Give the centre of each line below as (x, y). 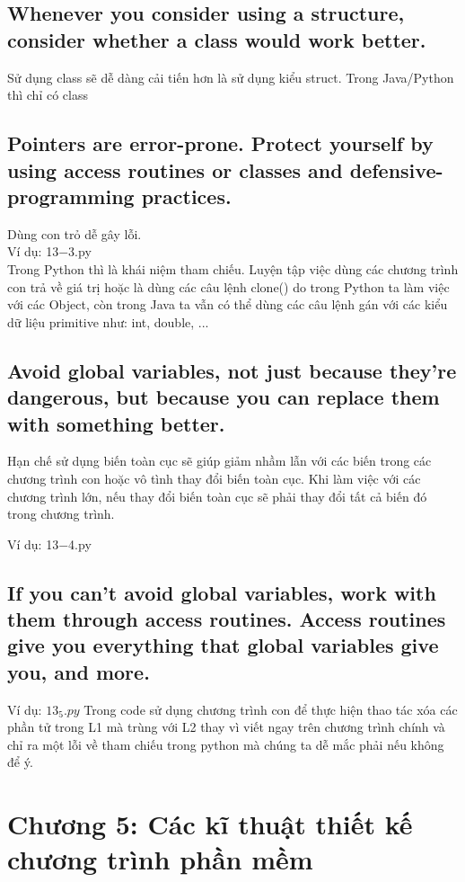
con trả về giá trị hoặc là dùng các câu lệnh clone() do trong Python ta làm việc (228, 286)
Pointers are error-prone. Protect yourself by (220, 143)
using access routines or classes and (175, 169)
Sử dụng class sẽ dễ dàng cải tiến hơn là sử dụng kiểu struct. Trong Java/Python (231, 77)
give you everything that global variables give (223, 645)
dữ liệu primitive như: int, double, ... (108, 321)
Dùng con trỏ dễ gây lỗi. (75, 233)
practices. (186, 196)
